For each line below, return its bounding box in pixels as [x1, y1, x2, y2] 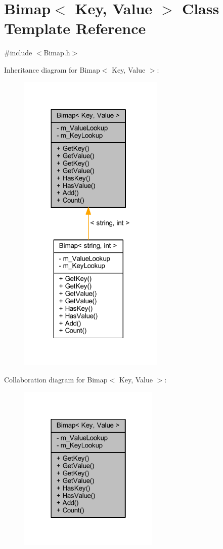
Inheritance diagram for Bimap [4, 64, 100, 75]
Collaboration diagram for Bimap [4, 374, 108, 384]
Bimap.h [43, 47, 70, 58]
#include [4, 47, 32, 58]
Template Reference [4, 18, 146, 39]
